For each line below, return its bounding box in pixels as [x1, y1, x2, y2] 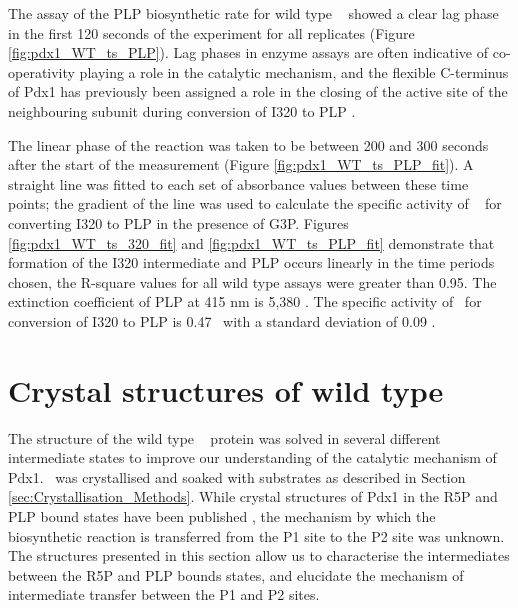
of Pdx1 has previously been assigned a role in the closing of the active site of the [8, 81, 508, 102]
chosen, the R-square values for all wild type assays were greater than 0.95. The [8, 271, 497, 292]
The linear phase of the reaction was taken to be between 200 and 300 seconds [8, 134, 489, 155]
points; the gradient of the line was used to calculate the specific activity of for [8, 193, 502, 214]
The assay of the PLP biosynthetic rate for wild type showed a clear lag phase [8, 3, 499, 23]
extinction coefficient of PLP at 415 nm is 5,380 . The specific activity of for [8, 291, 482, 312]
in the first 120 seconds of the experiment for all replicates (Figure [8, 22, 415, 43]
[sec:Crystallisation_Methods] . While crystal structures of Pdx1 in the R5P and [8, 486, 498, 507]
